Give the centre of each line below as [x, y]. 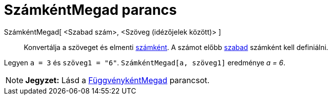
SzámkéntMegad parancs [91, 10]
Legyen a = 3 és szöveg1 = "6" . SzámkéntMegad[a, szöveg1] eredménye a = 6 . [145, 62]
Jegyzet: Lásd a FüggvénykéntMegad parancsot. [118, 80]
